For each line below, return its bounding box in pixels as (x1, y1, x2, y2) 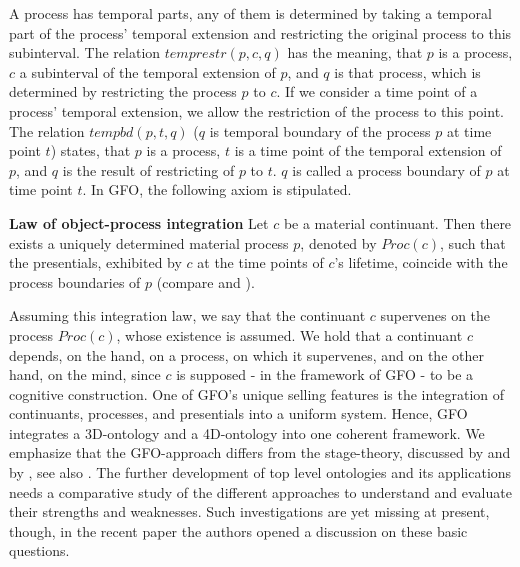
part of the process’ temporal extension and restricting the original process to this (9, 22, 512, 43)
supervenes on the (380, 305, 491, 326)
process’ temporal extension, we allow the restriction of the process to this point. (9, 100, 504, 121)
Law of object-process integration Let (9, 212, 269, 233)
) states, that (50, 140, 131, 161)
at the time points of (197, 252, 324, 273)
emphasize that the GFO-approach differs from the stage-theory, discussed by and (9, 442, 511, 463)
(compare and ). (156, 271, 255, 292)
